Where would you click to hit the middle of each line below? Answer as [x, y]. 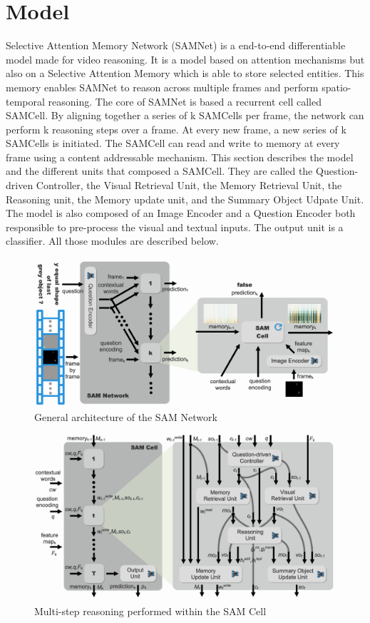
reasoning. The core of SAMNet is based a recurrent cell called [185, 101]
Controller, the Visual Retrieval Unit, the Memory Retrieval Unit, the [189, 185]
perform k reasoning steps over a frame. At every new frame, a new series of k [176, 129]
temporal [25, 101]
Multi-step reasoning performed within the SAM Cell [150, 611]
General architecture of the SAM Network [126, 416]
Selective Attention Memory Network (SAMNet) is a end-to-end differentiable [176, 45]
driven [20, 185]
